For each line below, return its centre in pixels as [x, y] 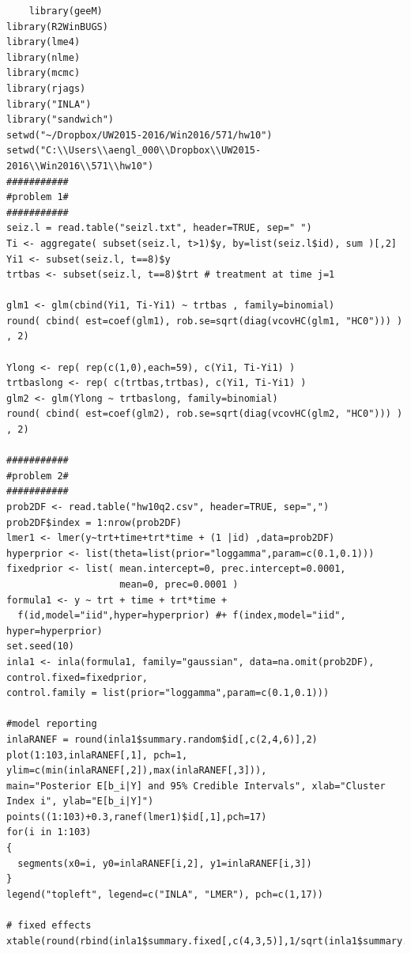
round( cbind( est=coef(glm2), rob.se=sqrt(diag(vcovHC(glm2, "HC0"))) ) [205, 414]
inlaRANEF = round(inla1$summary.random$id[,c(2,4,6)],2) [162, 739]
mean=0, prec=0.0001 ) [179, 584]
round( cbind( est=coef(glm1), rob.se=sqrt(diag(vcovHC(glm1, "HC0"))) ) [205, 321]
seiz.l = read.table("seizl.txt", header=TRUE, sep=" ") [159, 228]
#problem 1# [38, 197]
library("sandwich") [60, 120]
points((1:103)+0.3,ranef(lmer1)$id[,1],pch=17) [137, 817]
